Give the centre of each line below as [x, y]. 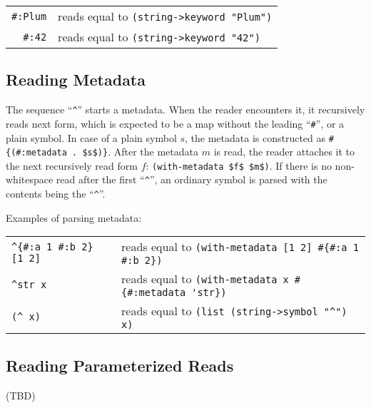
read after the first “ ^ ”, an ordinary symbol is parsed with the [192, 179]
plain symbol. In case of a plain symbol [91, 137]
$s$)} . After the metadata [140, 152]
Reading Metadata [76, 80]
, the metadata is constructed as [255, 137]
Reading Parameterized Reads [120, 365]
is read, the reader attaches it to [284, 152]
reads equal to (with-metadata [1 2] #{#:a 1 [240, 247]
